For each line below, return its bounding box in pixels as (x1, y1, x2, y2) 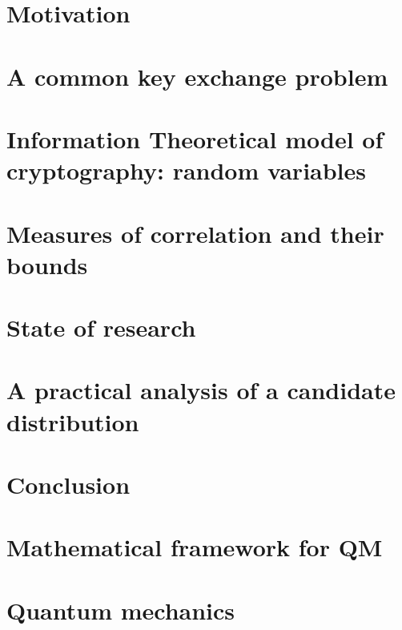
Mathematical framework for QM (6, 531, 383, 563)
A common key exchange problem (6, 59, 388, 92)
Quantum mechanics (6, 593, 235, 626)
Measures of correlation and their (6, 216, 384, 249)
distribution (6, 405, 139, 438)
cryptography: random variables (6, 154, 367, 187)
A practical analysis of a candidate (6, 374, 396, 406)
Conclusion (6, 468, 131, 500)
